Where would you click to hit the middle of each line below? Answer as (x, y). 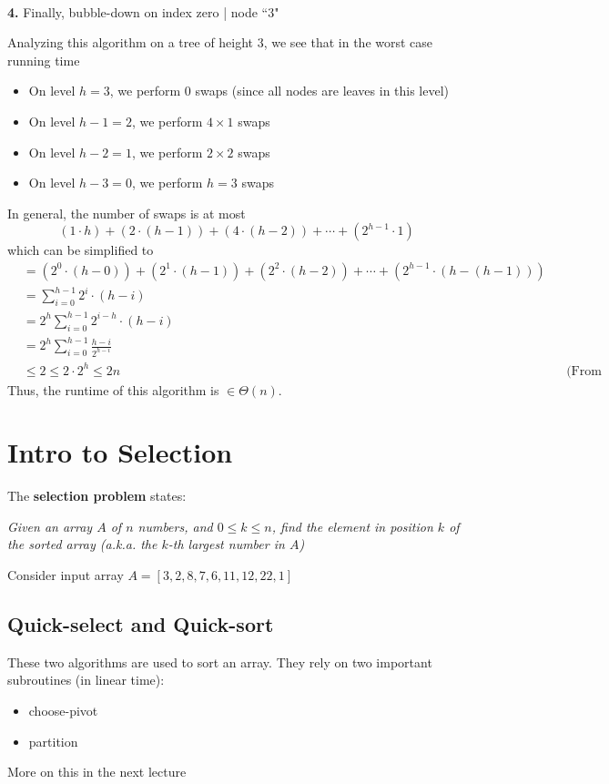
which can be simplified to (81, 250)
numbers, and (175, 526)
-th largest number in (226, 544)
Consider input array (66, 575)
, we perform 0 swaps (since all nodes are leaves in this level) (279, 91)
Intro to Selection (120, 452)
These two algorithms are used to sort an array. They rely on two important (220, 662)
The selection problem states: (97, 496)
